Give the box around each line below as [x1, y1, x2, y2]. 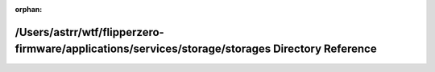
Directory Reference [272, 42, 378, 56]
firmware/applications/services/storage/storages [14, 42, 271, 56]
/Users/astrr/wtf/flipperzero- [14, 25, 164, 39]
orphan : [14, 5, 43, 14]
